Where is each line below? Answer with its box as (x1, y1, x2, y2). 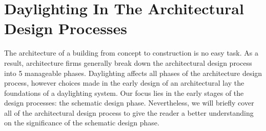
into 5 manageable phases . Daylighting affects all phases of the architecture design (4, 67, 262, 78)
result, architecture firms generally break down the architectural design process (4, 57, 252, 68)
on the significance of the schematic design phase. (4, 117, 159, 128)
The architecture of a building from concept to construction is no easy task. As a (4, 47, 258, 58)
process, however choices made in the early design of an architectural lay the (4, 77, 244, 88)
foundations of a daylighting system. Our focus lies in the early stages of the (4, 87, 244, 98)
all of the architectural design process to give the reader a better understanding (4, 107, 254, 118)
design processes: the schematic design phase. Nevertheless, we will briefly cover (4, 97, 254, 108)
